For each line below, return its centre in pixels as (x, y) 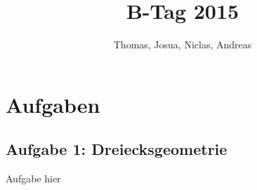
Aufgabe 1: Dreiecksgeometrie (117, 149)
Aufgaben (53, 104)
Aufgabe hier (33, 178)
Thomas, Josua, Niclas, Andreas (183, 45)
